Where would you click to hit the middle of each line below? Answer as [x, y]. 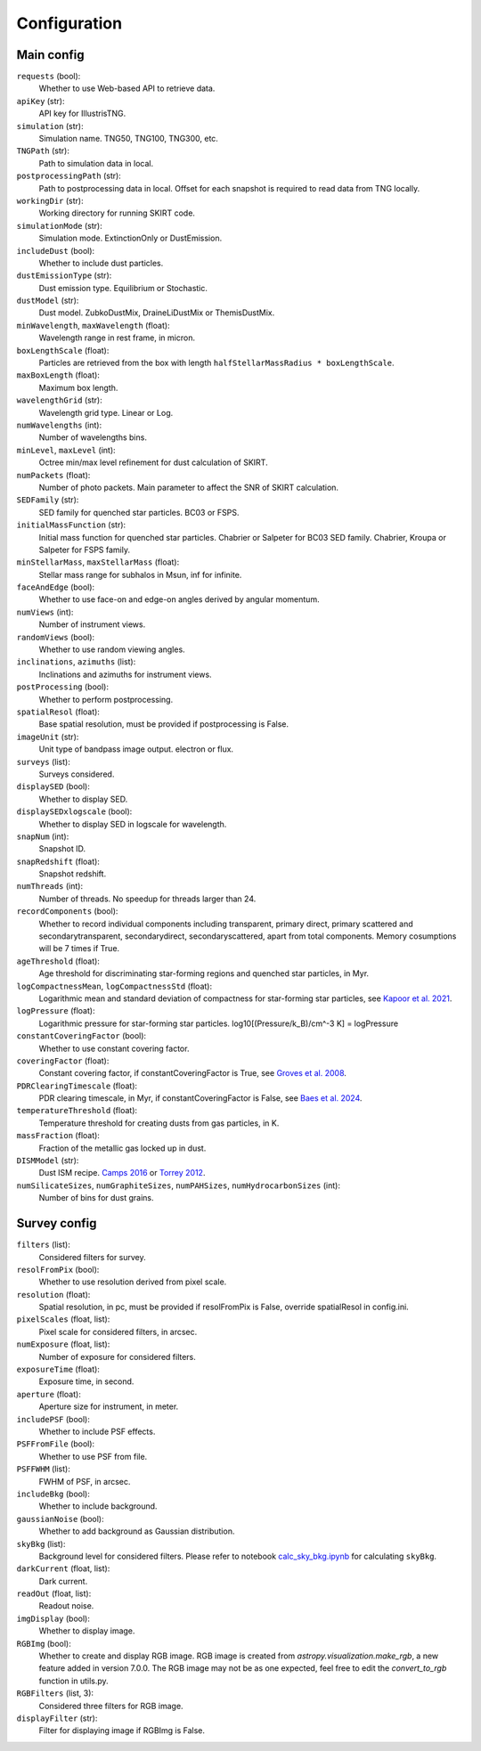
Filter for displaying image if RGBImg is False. [122, 1731]
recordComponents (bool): [67, 911]
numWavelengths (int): [59, 425]
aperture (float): [49, 1394]
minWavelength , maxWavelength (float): [93, 325]
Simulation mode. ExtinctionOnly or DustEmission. [130, 238]
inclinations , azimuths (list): [76, 662]
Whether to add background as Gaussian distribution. [137, 1531]
